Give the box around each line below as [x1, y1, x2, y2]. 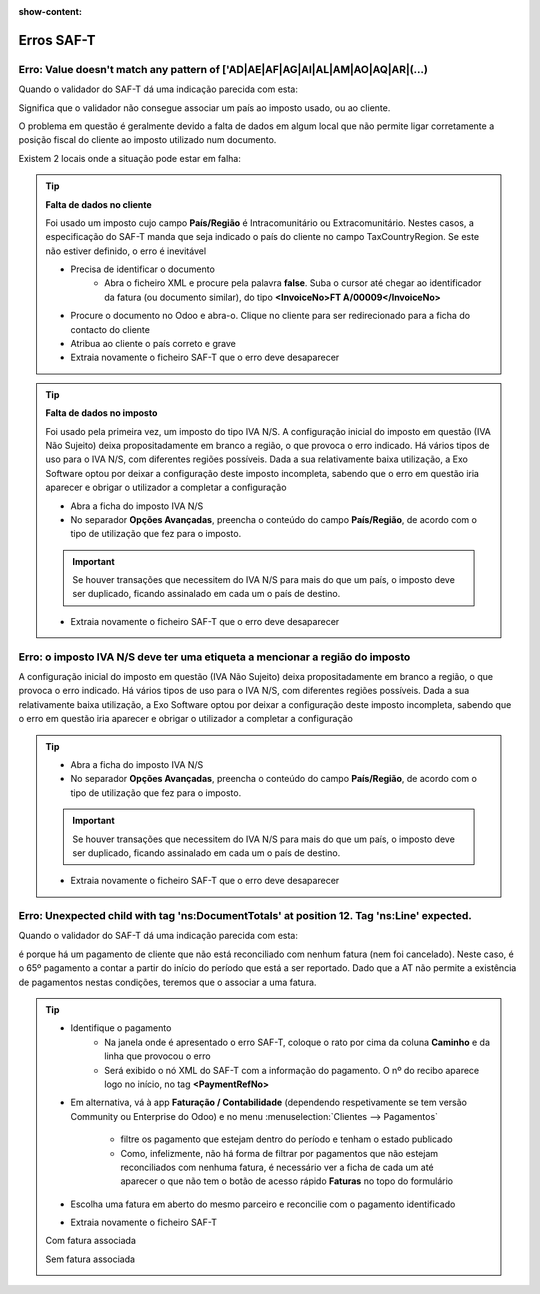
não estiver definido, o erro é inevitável [45, 245, 207, 257]
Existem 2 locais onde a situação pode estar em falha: [18, 152, 242, 164]
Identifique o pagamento [70, 1022, 172, 1034]
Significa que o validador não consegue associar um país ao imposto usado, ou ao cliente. [18, 101, 391, 114]
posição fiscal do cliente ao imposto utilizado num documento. [18, 134, 277, 146]
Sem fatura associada [45, 1253, 135, 1265]
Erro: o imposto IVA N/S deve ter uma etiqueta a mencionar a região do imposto [18, 650, 411, 664]
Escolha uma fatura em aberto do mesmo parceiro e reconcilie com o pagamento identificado [70, 1198, 456, 1210]
